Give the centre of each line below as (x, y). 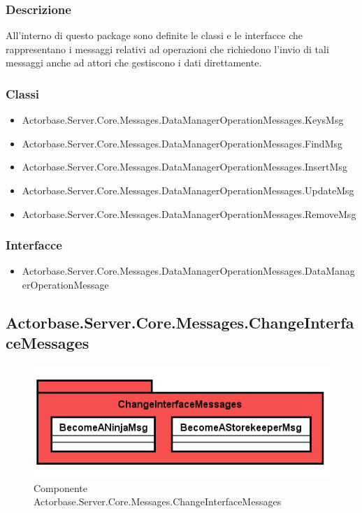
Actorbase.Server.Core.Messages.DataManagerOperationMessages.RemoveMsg (189, 214)
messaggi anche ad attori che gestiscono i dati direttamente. (134, 63)
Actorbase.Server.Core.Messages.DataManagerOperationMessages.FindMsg (182, 143)
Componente (60, 487)
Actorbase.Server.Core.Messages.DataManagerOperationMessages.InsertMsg (184, 167)
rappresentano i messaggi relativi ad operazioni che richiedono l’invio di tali (167, 49)
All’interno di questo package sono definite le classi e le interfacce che (154, 35)
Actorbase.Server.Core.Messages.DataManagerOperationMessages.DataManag (188, 271)
